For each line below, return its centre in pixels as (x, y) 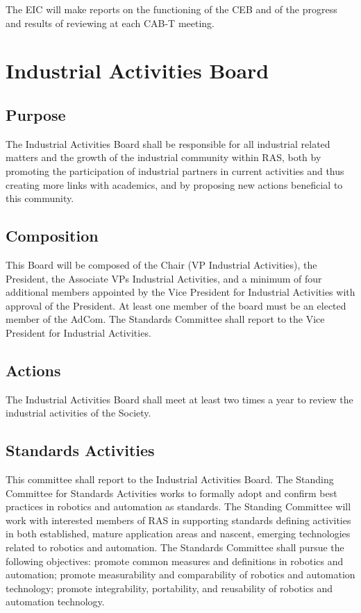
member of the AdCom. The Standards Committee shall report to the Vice (165, 319)
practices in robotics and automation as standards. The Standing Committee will (178, 506)
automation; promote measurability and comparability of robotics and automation (180, 574)
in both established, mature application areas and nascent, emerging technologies (178, 534)
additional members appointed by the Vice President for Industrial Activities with (180, 292)
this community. (40, 198)
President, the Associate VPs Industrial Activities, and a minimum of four (164, 278)
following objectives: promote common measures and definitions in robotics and (175, 561)
